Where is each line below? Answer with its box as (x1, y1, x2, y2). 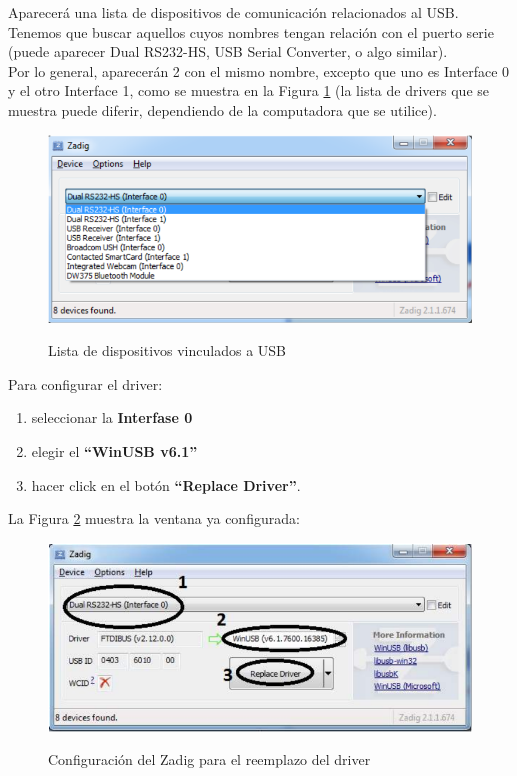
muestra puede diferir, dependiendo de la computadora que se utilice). (8, 99, 437, 120)
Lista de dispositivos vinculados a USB (48, 340, 286, 361)
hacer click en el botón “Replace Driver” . (31, 474, 301, 495)
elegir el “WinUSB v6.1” (31, 440, 198, 461)
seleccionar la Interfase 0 (31, 407, 193, 428)
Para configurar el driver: (8, 373, 163, 394)
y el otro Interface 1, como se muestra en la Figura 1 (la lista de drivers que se (8, 80, 490, 101)
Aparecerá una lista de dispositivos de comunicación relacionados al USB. (8, 2, 459, 22)
